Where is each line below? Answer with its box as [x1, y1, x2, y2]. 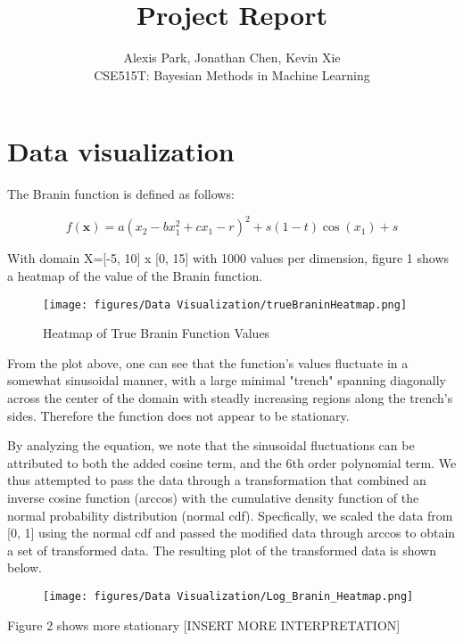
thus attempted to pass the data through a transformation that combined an [7, 471, 426, 489]
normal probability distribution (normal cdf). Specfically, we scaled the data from [7, 505, 453, 524]
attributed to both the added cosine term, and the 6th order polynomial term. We [7, 453, 457, 472]
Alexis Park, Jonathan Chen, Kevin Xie [123, 48, 341, 67]
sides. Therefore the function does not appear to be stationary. [7, 406, 350, 424]
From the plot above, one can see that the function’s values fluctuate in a [7, 353, 409, 372]
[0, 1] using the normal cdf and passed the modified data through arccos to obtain [7, 523, 456, 542]
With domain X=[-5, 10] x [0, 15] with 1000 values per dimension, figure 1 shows [7, 249, 450, 267]
